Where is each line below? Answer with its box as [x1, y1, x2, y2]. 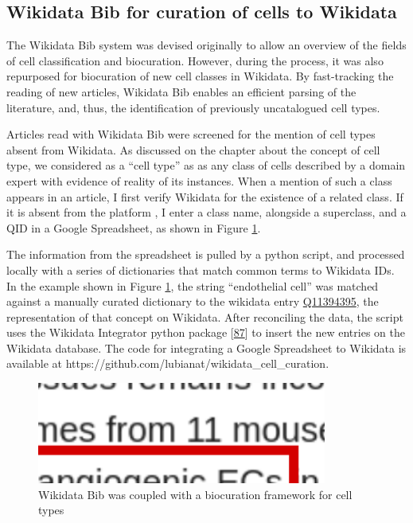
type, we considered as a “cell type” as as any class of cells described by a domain [6, 157, 406, 174]
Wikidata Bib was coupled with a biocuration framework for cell [38, 486, 353, 502]
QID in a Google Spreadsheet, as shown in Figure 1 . [6, 219, 261, 236]
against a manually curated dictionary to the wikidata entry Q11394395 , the [6, 293, 379, 310]
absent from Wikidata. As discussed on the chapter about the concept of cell [6, 141, 380, 158]
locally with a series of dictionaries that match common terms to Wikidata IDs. [6, 261, 395, 278]
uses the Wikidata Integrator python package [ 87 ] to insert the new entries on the [6, 324, 405, 341]
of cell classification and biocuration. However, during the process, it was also [6, 52, 384, 68]
